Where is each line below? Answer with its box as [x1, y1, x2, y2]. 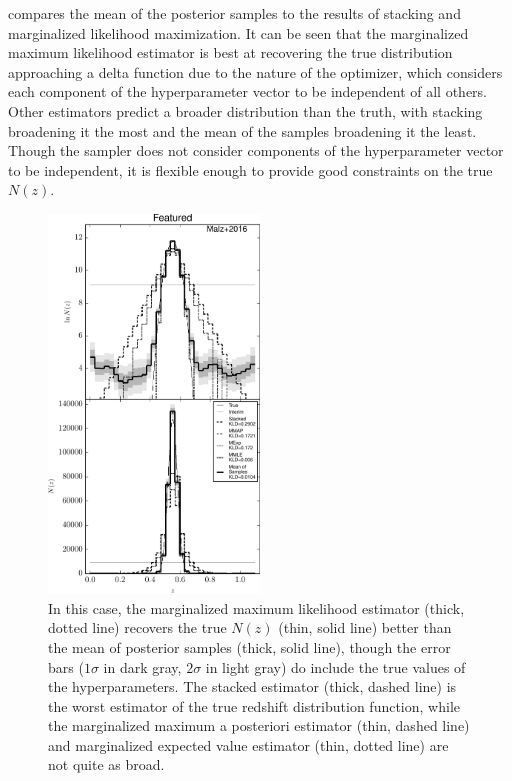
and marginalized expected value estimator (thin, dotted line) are [48, 734, 449, 755]
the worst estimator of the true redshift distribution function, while [48, 695, 460, 716]
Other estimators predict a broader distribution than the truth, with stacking [8, 100, 483, 121]
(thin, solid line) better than [278, 617, 452, 638]
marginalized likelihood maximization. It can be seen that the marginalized [8, 22, 469, 43]
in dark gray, [103, 656, 182, 677]
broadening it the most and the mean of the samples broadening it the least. [8, 120, 477, 141]
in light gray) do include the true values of [205, 656, 466, 677]
